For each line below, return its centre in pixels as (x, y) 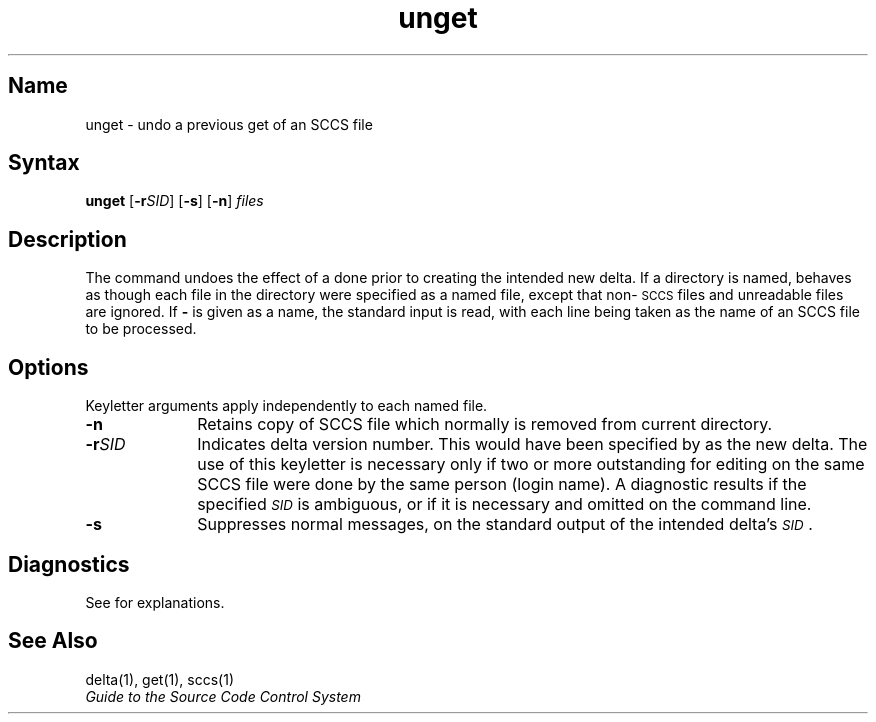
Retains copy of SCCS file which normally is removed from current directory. (485, 424)
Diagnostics (69, 564)
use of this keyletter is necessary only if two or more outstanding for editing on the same (531, 464)
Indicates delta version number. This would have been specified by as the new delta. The (532, 444)
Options (48, 367)
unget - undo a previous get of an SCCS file (229, 124)
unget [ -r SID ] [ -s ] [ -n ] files (174, 201)
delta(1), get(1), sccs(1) (159, 679)
